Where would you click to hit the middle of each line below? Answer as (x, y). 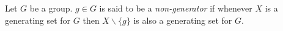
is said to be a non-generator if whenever (176, 8)
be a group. (51, 8)
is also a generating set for (183, 20)
